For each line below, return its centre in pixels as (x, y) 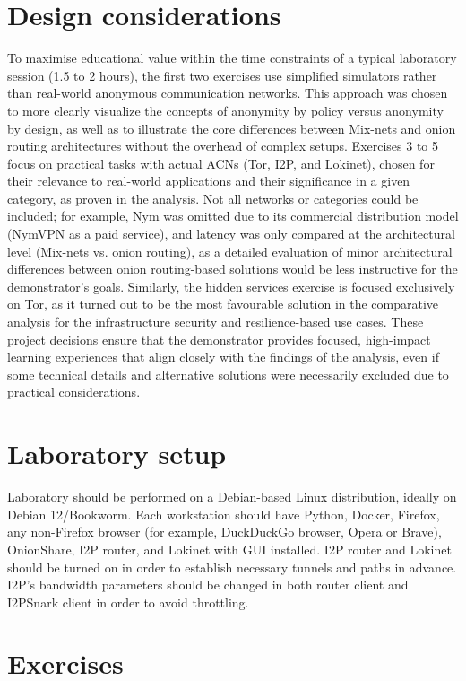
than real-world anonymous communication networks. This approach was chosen (228, 93)
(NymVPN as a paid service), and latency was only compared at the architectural (231, 234)
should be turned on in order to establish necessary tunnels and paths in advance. (232, 567)
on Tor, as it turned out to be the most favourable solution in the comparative (223, 304)
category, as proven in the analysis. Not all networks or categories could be (213, 198)
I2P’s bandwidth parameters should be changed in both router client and (208, 585)
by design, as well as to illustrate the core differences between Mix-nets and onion (232, 128)
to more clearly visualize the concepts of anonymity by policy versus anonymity (225, 110)
